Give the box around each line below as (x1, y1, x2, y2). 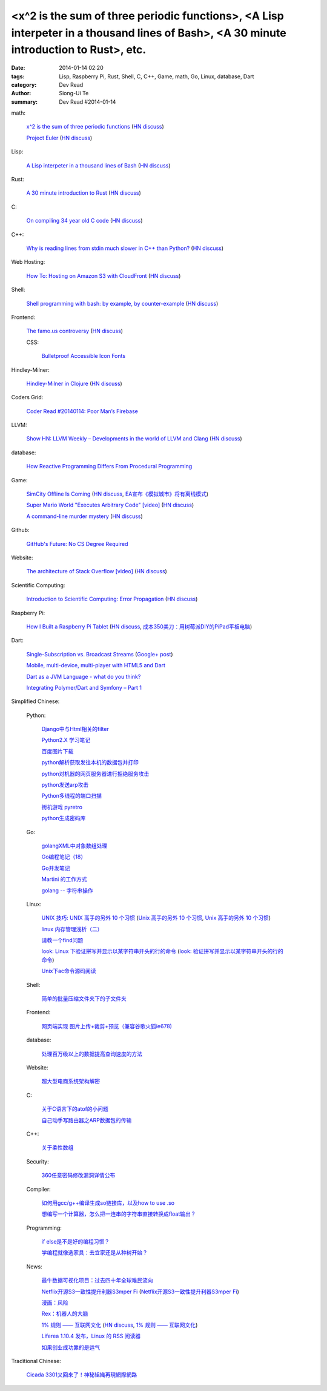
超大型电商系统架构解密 (41, 1077, 100, 1085)
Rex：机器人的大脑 (41, 1310, 88, 1318)
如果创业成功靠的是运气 (41, 1344, 100, 1351)
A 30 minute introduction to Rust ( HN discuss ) (26, 189, 142, 197)
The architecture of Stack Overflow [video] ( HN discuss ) (26, 568, 168, 575)
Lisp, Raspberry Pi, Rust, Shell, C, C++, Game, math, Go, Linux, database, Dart (59, 73, 254, 80)
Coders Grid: (11, 394, 44, 401)
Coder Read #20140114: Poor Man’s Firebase (26, 407, 139, 415)
